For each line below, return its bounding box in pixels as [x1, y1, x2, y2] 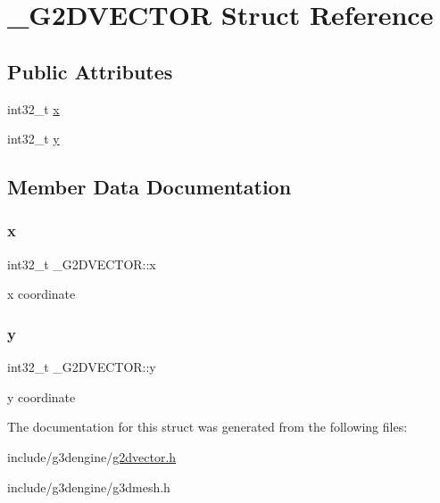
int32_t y [7, 129, 60, 148]
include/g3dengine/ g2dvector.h [7, 447, 177, 466]
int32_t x [7, 99, 60, 118]
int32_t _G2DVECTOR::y [7, 358, 156, 376]
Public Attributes [7, 57, 173, 85]
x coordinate [7, 284, 76, 303]
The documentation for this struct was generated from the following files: [7, 417, 408, 436]
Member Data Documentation [7, 173, 292, 201]
